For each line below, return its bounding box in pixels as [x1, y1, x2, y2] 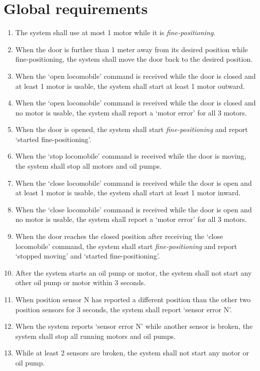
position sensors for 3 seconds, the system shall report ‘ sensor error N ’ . [15, 304, 232, 314]
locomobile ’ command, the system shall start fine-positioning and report [15, 240, 237, 251]
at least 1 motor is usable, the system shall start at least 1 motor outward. [15, 80, 245, 91]
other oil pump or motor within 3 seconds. [15, 277, 146, 288]
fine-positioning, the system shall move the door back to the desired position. [15, 54, 253, 64]
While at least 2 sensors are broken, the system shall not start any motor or [15, 347, 249, 358]
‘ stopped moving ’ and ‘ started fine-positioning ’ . [15, 251, 160, 261]
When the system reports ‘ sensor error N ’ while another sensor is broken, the [15, 321, 253, 331]
